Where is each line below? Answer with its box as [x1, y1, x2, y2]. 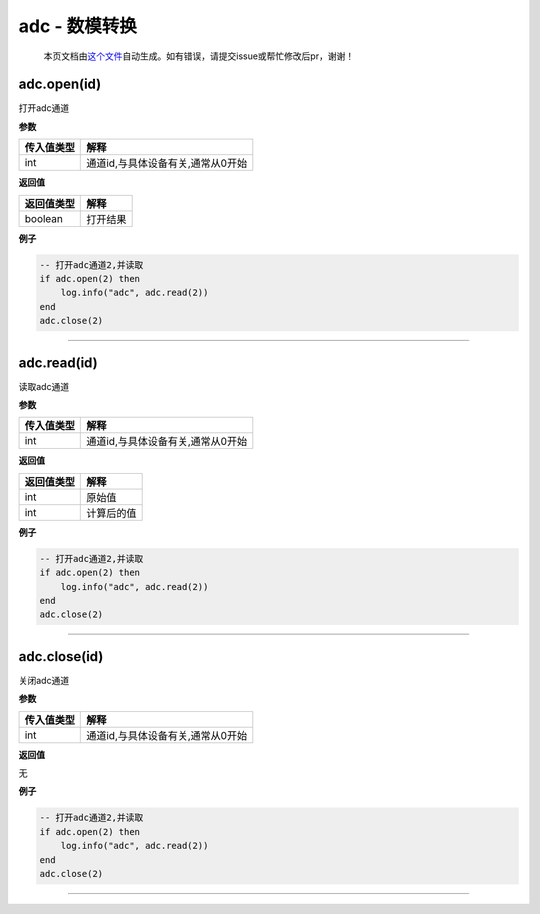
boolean [24, 211, 64, 225]
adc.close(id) [18, 648, 104, 665]
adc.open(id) [18, 76, 102, 93]
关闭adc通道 [18, 674, 70, 686]
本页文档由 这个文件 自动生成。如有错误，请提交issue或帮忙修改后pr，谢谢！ [43, 50, 355, 62]
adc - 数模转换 [18, 15, 137, 37]
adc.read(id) [18, 354, 99, 371]
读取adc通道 [18, 380, 70, 392]
